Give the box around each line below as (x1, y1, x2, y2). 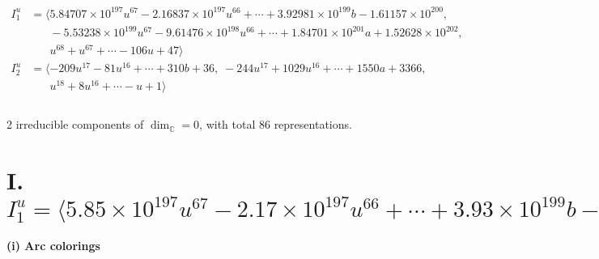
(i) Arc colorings (6, 237, 100, 254)
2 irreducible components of (6, 116, 144, 133)
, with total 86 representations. (199, 116, 352, 133)
